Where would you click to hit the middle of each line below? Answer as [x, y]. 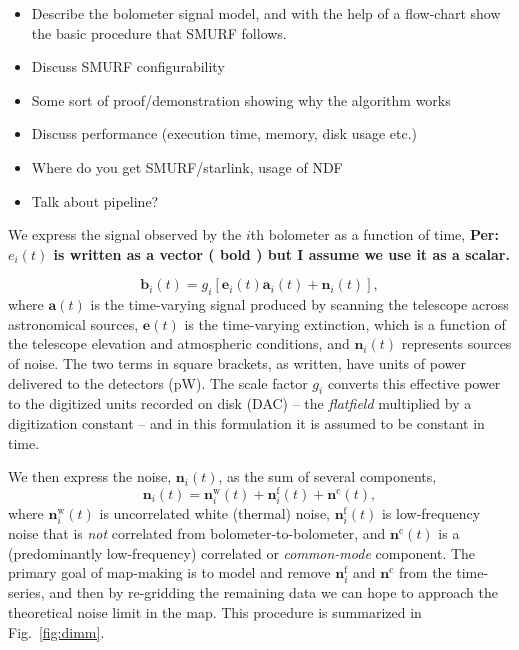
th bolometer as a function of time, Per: [374, 234]
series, [26, 592]
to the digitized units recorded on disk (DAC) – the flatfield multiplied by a [240, 403]
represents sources [456, 343]
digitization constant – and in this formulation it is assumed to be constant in [246, 422]
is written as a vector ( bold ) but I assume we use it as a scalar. [281, 253]
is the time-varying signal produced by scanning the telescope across [299, 304]
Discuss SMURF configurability [128, 66]
